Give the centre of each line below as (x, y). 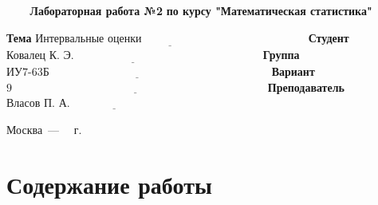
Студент (329, 37)
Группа (281, 54)
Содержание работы (109, 184)
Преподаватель (306, 87)
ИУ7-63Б (28, 73)
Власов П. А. (38, 104)
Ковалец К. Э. (40, 55)
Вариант (293, 71)
